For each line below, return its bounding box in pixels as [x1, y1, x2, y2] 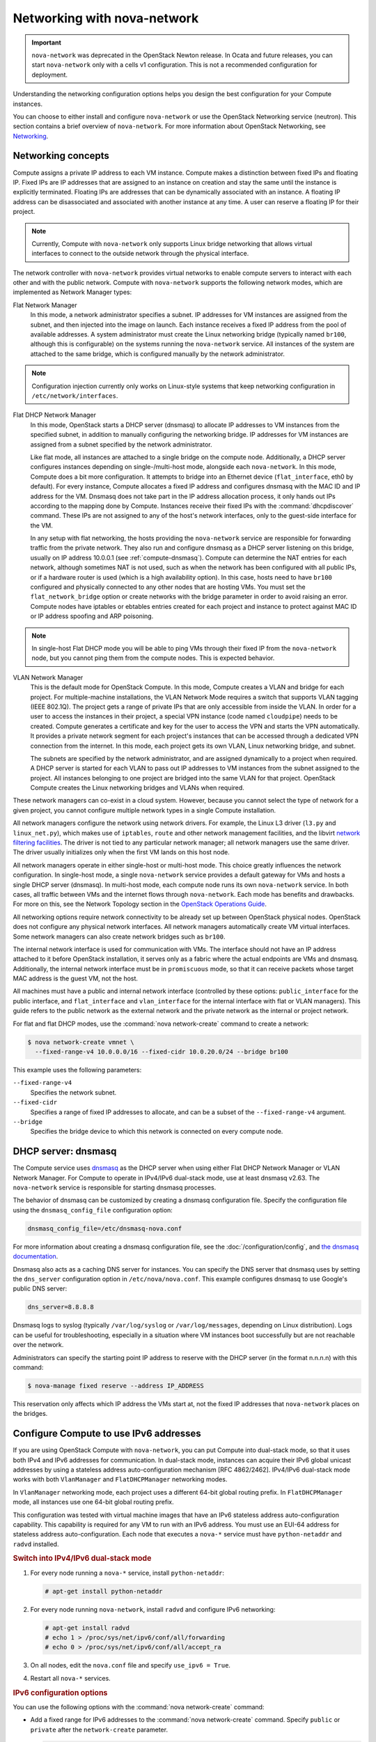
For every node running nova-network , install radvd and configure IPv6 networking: [30, 1605, 276, 1613]
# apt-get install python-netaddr [45, 1587, 163, 1595]
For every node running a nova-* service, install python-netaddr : [30, 1568, 224, 1577]
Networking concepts [13, 150, 109, 162]
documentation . [13, 1252, 58, 1261]
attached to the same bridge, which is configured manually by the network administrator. [30, 349, 285, 358]
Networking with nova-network [13, 10, 199, 26]
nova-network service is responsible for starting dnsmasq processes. [13, 1183, 217, 1192]
